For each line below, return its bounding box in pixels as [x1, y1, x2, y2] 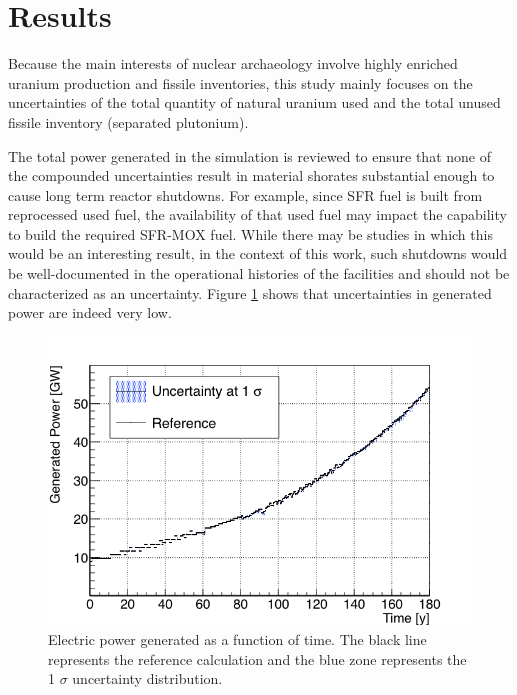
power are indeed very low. [8, 302, 172, 323]
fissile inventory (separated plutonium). [8, 111, 249, 132]
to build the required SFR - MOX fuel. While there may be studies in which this [8, 223, 493, 244]
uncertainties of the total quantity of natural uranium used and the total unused [8, 92, 501, 113]
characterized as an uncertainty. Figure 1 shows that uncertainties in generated [8, 282, 492, 303]
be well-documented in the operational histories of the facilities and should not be [8, 263, 510, 284]
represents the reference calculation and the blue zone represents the [48, 648, 467, 669]
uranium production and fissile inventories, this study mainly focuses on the [8, 72, 473, 93]
